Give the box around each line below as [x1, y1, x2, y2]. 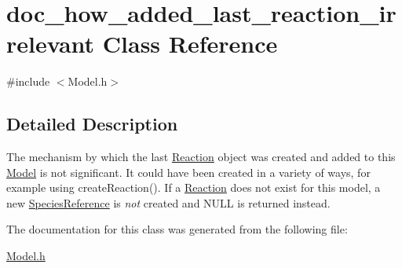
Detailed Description [6, 112, 178, 136]
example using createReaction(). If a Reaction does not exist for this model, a [6, 179, 381, 196]
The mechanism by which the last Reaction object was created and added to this [6, 149, 396, 165]
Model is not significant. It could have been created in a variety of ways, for [6, 163, 371, 180]
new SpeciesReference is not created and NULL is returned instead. [6, 194, 331, 211]
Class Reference [102, 28, 278, 60]
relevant [6, 28, 95, 60]
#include [6, 73, 50, 90]
